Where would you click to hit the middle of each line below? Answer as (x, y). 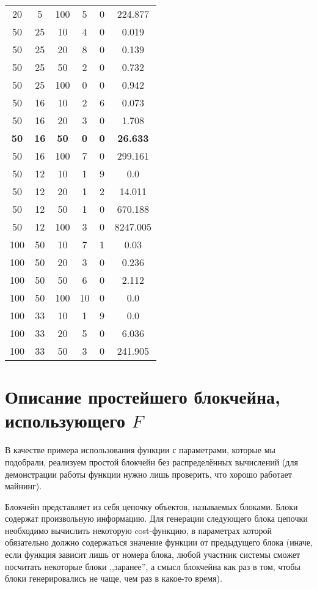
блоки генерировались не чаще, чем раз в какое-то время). (114, 578)
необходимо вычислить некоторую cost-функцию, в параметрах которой (139, 530)
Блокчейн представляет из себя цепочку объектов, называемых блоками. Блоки (151, 506)
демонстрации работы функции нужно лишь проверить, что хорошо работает (148, 474)
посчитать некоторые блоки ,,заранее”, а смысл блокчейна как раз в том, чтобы (153, 566)
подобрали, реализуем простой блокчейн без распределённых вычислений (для (151, 461)
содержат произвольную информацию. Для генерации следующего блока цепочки (156, 518)
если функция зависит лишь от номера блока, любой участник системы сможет (153, 554)
